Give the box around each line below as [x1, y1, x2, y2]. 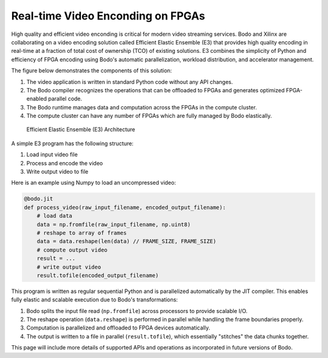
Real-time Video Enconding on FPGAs [11, 9, 206, 22]
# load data [36, 213, 73, 219]
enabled [26, 95, 47, 103]
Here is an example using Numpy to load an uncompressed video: [11, 179, 176, 187]
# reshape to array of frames [36, 229, 127, 236]
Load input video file [26, 151, 78, 158]
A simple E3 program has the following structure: [11, 140, 134, 147]
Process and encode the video [26, 159, 103, 167]
